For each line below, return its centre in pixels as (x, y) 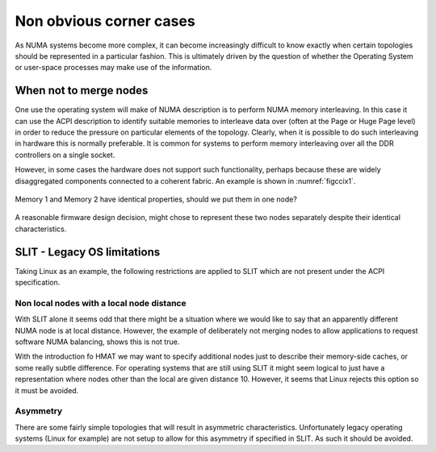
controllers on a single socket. (65, 155)
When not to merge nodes (82, 91)
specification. (38, 283)
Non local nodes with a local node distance (101, 303)
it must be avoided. (47, 390)
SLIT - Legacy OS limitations (88, 252)
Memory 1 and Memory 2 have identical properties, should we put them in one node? (156, 199)
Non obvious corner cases (105, 21)
